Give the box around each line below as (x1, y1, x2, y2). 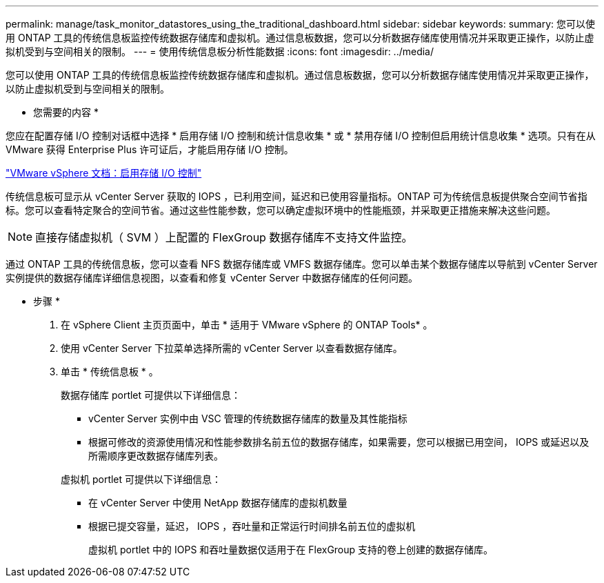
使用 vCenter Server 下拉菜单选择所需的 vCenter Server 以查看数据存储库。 (61, 342, 403, 354)
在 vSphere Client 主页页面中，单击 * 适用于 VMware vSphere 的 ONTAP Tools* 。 (61, 319, 433, 330)
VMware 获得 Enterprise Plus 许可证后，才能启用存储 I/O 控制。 (6, 144, 294, 155)
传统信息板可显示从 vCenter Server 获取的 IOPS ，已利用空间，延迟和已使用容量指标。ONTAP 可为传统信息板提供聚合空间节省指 (6, 190, 587, 202)
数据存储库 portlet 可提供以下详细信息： (61, 389, 241, 401)
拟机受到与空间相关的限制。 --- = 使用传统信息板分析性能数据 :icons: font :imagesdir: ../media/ (6, 46, 434, 57)
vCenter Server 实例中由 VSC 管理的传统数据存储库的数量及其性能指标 (88, 413, 407, 424)
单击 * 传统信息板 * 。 (61, 366, 159, 377)
